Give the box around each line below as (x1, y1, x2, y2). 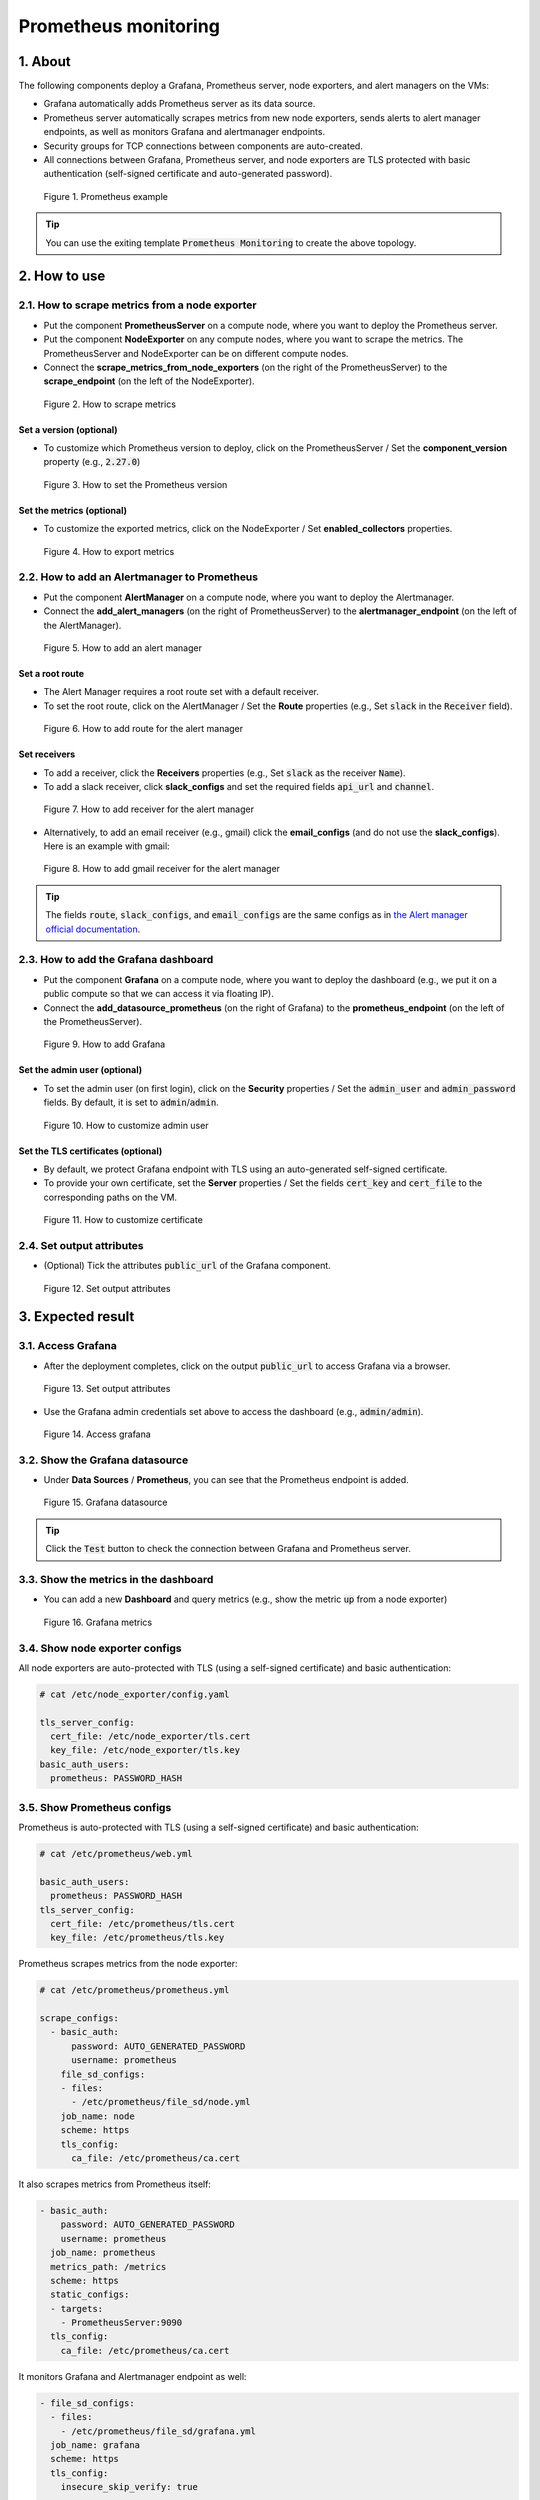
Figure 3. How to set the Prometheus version (43, 478, 228, 490)
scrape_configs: (39, 2013, 120, 2024)
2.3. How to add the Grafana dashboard (18, 953, 214, 967)
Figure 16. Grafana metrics (43, 1616, 153, 1628)
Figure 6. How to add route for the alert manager (43, 723, 244, 735)
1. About (18, 53, 71, 70)
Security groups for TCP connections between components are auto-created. (43, 140, 364, 152)
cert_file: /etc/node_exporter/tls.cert (50, 1731, 251, 1742)
